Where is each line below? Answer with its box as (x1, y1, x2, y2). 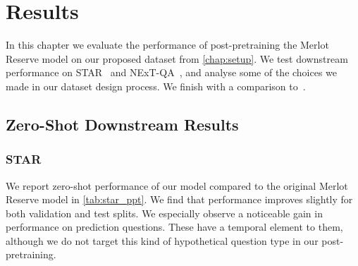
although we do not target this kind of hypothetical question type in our (6, 233, 319, 248)
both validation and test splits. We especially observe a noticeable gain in (6, 205, 323, 220)
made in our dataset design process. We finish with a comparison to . (6, 78, 306, 93)
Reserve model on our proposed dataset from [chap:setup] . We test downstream (6, 51, 348, 66)
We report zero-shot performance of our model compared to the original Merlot (6, 178, 348, 193)
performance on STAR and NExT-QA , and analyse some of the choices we (6, 65, 338, 80)
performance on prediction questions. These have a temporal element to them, (6, 219, 343, 234)
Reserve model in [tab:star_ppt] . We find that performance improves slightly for (6, 192, 353, 207)
